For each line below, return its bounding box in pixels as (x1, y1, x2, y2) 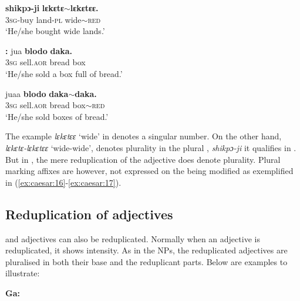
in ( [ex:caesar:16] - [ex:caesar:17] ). (5, 176, 122, 188)
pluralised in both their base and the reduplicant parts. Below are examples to (5, 255, 288, 267)
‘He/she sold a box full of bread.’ (5, 67, 123, 79)
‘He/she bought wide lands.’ (5, 25, 105, 37)
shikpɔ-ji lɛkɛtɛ (5, 2, 65, 14)
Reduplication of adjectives (5, 205, 173, 223)
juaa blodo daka (5, 87, 69, 99)
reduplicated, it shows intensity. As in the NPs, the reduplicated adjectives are (5, 244, 288, 256)
